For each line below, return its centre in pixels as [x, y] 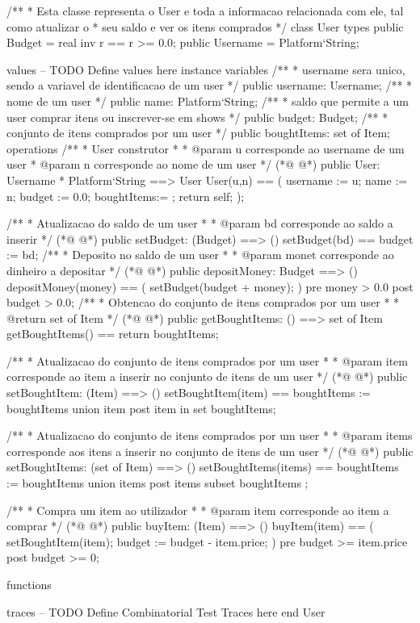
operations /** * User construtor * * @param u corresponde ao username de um [206, 148]
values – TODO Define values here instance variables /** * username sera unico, [206, 69]
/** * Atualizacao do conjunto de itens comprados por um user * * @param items [210, 435]
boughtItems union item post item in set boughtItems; [141, 408]
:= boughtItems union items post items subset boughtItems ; [157, 483]
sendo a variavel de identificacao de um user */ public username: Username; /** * [210, 85]
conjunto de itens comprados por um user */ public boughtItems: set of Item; [198, 133]
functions [29, 584]
